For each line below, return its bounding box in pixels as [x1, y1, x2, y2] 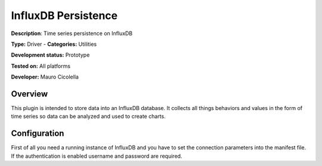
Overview [11, 89, 48, 99]
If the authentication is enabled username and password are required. [11, 152, 182, 159]
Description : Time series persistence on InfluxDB [11, 30, 133, 37]
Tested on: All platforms [11, 62, 71, 70]
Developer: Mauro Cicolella [11, 73, 79, 80]
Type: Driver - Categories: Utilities [11, 40, 97, 48]
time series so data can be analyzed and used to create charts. [11, 113, 166, 120]
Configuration [11, 129, 64, 139]
